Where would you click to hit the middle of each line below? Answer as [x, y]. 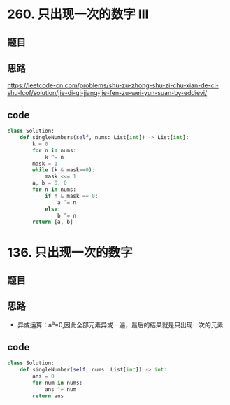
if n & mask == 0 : [71, 196]
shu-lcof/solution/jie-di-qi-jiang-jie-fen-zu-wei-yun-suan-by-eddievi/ [107, 93]
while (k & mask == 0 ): [64, 170]
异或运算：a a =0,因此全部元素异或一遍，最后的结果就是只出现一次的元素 [120, 324]
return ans [48, 396]
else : [52, 209]
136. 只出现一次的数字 [70, 252]
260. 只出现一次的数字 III [78, 14]
